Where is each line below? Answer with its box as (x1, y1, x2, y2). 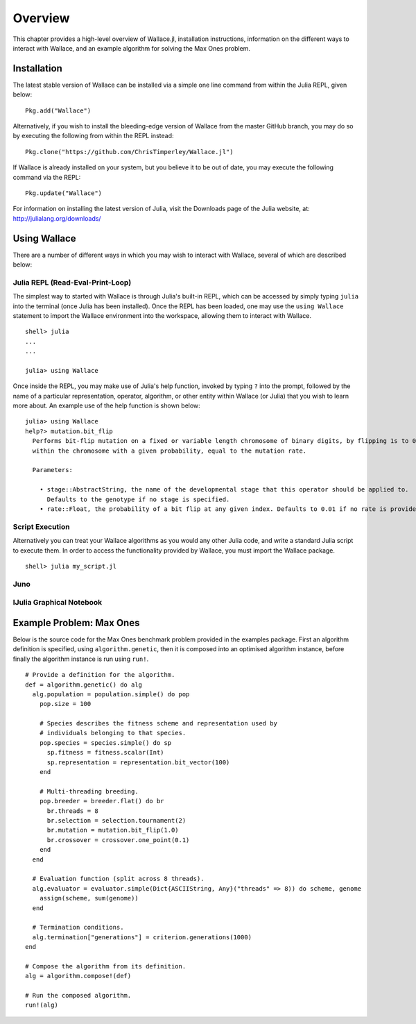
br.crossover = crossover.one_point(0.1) (46, 836, 190, 843)
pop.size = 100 (39, 700, 92, 708)
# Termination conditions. (32, 923, 124, 932)
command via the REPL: (12, 173, 81, 181)
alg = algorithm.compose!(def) (25, 972, 132, 980)
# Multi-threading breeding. (39, 787, 139, 795)
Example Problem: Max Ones (12, 616, 140, 628)
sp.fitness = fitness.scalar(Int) (46, 748, 164, 757)
